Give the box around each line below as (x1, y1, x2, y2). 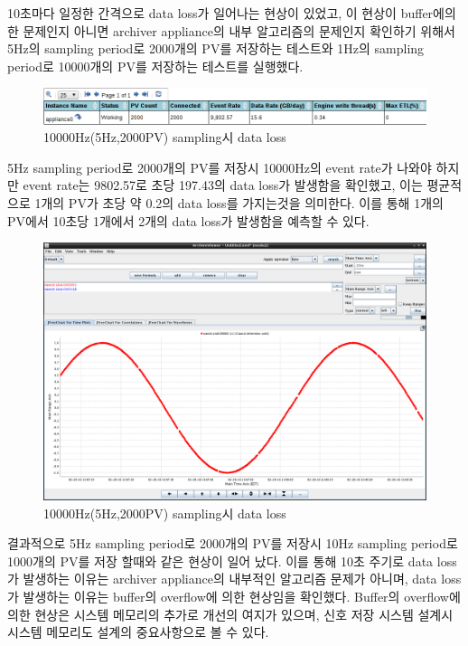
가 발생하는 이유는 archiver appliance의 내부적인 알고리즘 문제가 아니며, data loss (7, 569, 462, 588)
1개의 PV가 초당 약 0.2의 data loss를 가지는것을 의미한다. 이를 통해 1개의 (34, 193, 444, 212)
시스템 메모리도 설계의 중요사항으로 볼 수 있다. (7, 622, 269, 641)
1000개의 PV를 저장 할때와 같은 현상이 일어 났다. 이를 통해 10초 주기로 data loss (7, 551, 457, 570)
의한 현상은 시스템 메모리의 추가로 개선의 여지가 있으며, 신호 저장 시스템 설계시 (7, 604, 454, 623)
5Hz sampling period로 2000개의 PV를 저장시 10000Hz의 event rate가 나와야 (7, 157, 432, 176)
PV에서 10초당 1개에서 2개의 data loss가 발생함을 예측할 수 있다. (7, 211, 370, 230)
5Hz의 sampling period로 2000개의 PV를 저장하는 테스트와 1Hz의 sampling (7, 39, 425, 58)
